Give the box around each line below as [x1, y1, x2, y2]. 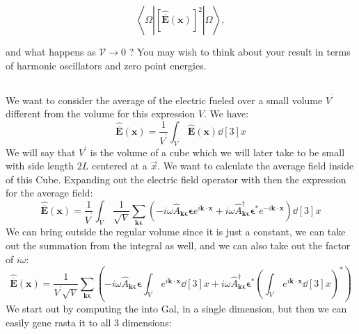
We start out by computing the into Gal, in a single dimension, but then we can [6, 301, 347, 316]
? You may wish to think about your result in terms [129, 44, 351, 58]
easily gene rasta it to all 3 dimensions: [6, 315, 172, 329]
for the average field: [6, 185, 93, 200]
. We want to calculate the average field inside [157, 158, 354, 173]
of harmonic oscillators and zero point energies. [6, 58, 207, 72]
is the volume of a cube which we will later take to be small [90, 144, 345, 159]
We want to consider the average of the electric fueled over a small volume [6, 92, 323, 107]
